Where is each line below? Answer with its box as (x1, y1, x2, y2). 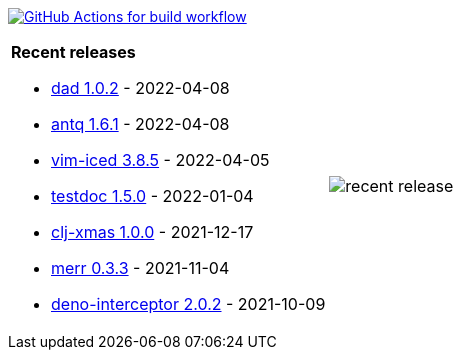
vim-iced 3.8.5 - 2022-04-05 (51, 150, 270, 170)
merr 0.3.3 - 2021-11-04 (51, 258, 230, 278)
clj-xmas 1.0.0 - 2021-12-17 (51, 222, 254, 242)
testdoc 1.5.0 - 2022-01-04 (51, 186, 254, 206)
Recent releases (11, 42, 136, 62)
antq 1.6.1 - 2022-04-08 (51, 114, 230, 134)
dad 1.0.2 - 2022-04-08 (51, 78, 230, 98)
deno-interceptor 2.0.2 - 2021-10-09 (51, 294, 326, 314)
